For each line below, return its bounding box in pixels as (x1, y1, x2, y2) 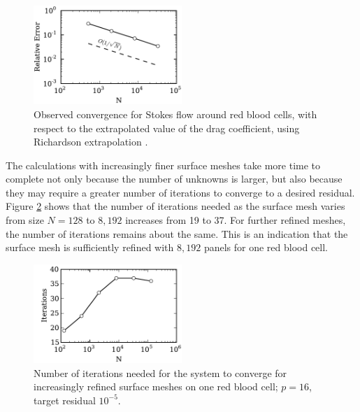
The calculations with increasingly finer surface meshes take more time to (6, 157, 321, 172)
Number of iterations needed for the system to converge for (34, 365, 287, 380)
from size (6, 213, 44, 227)
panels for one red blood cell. (203, 240, 328, 255)
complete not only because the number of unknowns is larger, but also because (6, 171, 343, 186)
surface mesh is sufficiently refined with (6, 240, 174, 255)
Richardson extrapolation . (34, 134, 148, 149)
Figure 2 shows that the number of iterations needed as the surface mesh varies (6, 199, 345, 213)
